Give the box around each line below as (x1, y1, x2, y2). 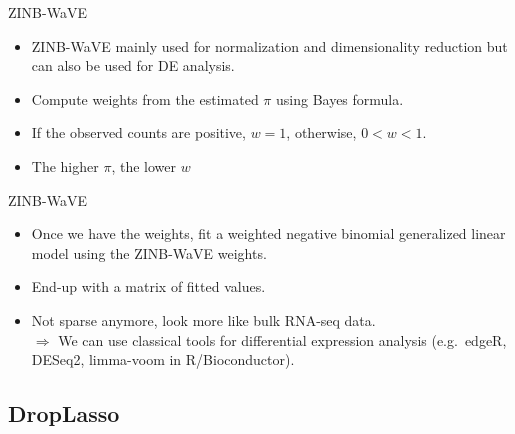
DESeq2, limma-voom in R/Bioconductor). (31, 349, 295, 370)
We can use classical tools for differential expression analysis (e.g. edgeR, (58, 329, 507, 350)
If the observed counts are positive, (31, 122, 246, 143)
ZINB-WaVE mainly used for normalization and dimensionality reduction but (31, 35, 508, 56)
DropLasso (8, 398, 120, 429)
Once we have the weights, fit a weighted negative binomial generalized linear (31, 223, 506, 244)
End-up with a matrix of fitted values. (31, 276, 266, 297)
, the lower (111, 155, 176, 176)
